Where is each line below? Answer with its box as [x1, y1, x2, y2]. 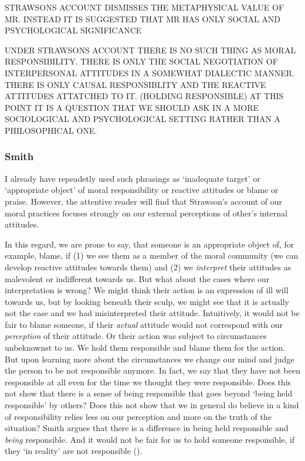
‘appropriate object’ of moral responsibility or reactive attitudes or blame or [5, 184, 279, 196]
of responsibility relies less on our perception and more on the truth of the [5, 410, 272, 422]
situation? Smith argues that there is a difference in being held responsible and [5, 422, 289, 434]
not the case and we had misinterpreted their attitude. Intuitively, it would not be [5, 307, 300, 319]
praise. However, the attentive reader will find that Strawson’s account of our [5, 195, 282, 207]
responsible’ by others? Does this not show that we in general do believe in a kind [5, 399, 299, 411]
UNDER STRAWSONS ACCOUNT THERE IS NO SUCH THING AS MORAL [5, 43, 296, 56]
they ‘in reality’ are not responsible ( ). [5, 445, 143, 457]
